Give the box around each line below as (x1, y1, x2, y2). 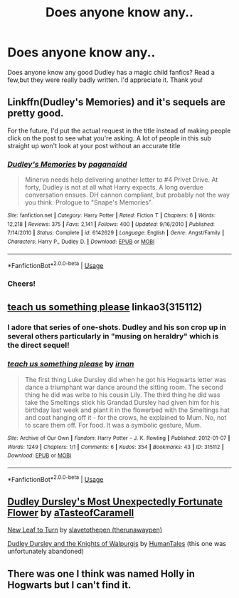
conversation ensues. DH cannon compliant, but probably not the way (24, 190, 230, 200)
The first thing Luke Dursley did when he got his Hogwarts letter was (24, 375, 226, 383)
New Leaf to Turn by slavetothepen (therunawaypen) (7, 525, 162, 535)
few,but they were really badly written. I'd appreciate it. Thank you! (7, 76, 203, 84)
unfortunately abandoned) (7, 547, 84, 556)
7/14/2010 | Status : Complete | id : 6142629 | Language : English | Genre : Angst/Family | (7, 230, 225, 237)
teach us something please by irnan (7, 359, 134, 369)
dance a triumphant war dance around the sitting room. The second (24, 383, 223, 391)
